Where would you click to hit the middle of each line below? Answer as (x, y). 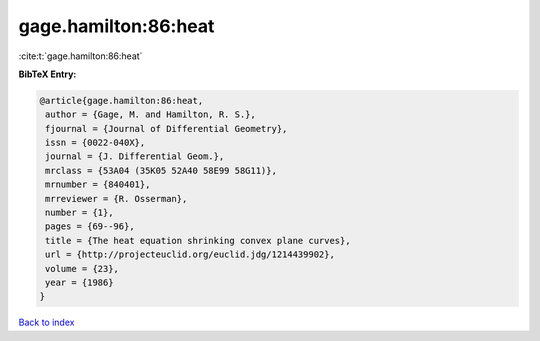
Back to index (46, 322)
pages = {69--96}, (90, 226)
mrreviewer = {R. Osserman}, (116, 198)
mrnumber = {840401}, (98, 184)
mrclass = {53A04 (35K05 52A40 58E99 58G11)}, (161, 170)
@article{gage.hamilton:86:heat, (121, 100)
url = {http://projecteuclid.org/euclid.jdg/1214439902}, (190, 254)
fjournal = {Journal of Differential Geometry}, (166, 128)
